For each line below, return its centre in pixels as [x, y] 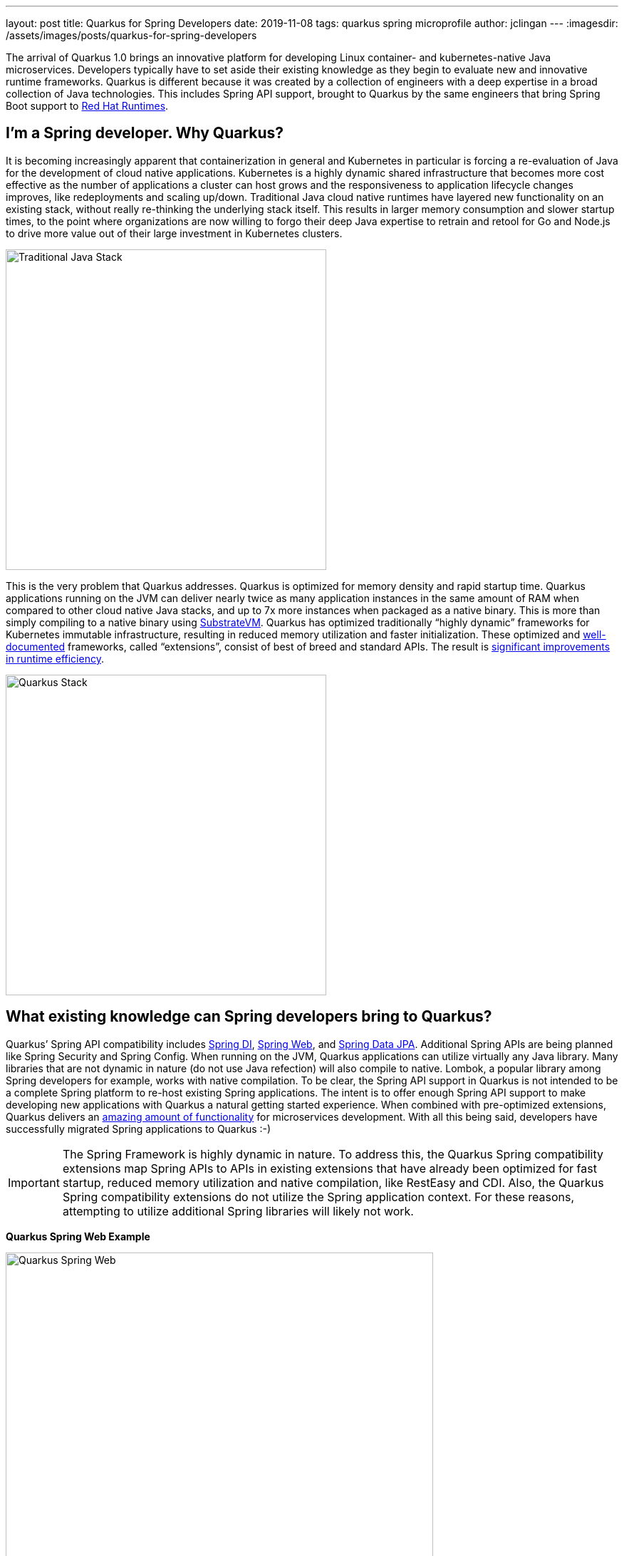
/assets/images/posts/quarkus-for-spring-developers [131, 35]
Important [34, 1182]
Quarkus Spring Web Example [78, 1236]
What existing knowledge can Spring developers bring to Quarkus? [249, 1017]
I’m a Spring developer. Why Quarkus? [145, 133]
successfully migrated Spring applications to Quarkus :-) [139, 1129]
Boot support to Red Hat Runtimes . [87, 106]
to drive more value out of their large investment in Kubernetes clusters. [174, 233]
